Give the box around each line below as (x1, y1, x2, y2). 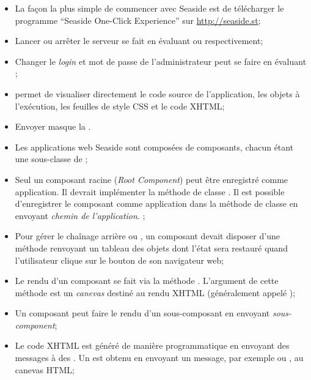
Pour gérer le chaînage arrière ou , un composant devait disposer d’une (15, 229, 280, 242)
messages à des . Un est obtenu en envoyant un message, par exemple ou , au (15, 351, 304, 364)
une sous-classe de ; (15, 152, 88, 165)
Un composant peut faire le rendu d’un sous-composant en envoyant (15, 307, 270, 319)
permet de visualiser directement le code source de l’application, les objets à (15, 87, 300, 100)
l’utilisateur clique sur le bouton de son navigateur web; (15, 253, 224, 266)
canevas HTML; (15, 363, 75, 376)
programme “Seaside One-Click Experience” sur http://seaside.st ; (15, 13, 261, 26)
